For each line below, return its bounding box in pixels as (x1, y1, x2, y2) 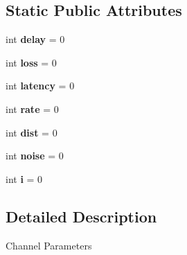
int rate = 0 (6, 101, 59, 116)
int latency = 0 (6, 78, 75, 93)
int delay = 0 (6, 32, 65, 46)
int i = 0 (6, 171, 43, 186)
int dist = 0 (6, 125, 57, 139)
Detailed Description (6, 205, 157, 227)
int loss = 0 (6, 55, 57, 69)
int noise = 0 (6, 148, 64, 163)
